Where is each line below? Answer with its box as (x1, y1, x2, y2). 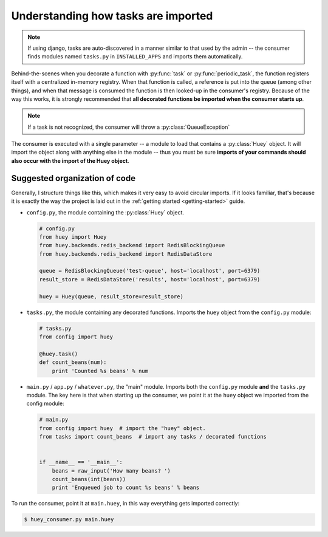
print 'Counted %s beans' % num (52, 368, 149, 374)
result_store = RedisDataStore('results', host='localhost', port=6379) (39, 276, 261, 282)
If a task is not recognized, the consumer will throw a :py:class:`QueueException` (27, 123, 230, 131)
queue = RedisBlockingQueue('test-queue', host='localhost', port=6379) (39, 267, 261, 275)
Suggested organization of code (11, 173, 136, 183)
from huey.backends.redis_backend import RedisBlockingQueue (39, 242, 225, 249)
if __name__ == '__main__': (39, 459, 123, 466)
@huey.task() (39, 350, 78, 357)
